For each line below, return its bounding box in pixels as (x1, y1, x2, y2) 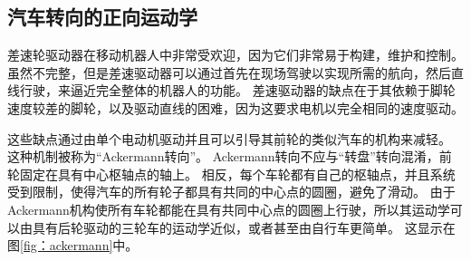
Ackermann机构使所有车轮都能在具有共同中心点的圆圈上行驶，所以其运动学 (7, 199, 450, 218)
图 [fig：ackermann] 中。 (7, 236, 139, 255)
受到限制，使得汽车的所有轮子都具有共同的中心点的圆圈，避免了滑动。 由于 (7, 182, 456, 201)
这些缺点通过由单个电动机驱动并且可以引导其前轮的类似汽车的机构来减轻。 (7, 129, 451, 148)
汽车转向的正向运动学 (7, 3, 197, 31)
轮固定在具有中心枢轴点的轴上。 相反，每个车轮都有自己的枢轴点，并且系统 (7, 164, 456, 183)
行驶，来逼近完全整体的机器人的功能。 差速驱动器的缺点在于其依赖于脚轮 (19, 81, 456, 100)
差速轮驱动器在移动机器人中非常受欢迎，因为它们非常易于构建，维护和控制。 (7, 45, 464, 64)
